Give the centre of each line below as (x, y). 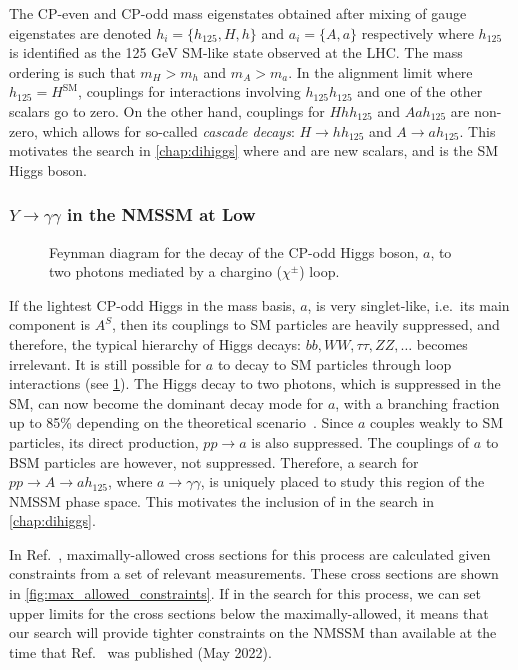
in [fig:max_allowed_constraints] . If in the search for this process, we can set (245, 593)
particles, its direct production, (104, 441)
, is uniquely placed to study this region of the (342, 481)
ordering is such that (72, 71)
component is (49, 324)
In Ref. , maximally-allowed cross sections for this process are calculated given (250, 553)
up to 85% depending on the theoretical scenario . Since (181, 422)
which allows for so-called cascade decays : (168, 130)
